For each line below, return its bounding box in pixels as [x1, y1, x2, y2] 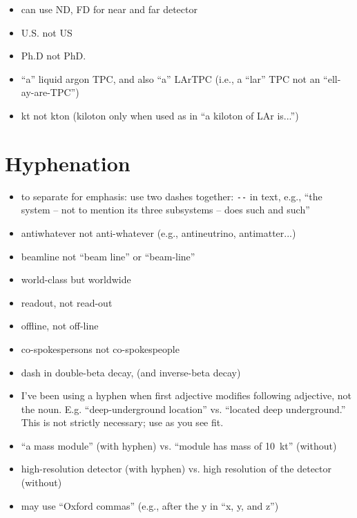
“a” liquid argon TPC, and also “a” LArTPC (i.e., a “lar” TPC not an [21, 71, 320, 86]
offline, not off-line [21, 318, 99, 333]
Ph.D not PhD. [21, 48, 86, 63]
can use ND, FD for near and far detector [21, 2, 197, 16]
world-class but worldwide [21, 272, 131, 287]
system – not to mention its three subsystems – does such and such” [21, 202, 310, 217]
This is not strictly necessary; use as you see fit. [21, 415, 224, 430]
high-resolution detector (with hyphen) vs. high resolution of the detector [21, 461, 331, 476]
